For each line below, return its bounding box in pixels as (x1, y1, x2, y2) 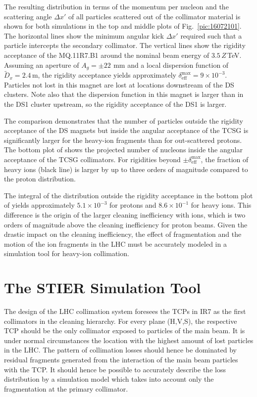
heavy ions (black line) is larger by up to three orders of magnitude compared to (4, 164, 248, 174)
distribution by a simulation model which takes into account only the (4, 374, 214, 384)
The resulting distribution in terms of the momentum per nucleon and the (4, 1, 229, 11)
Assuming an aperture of (4, 59, 79, 70)
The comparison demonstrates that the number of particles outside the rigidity (4, 115, 243, 126)
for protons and (109, 200, 156, 210)
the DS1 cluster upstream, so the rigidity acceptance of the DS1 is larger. (4, 99, 227, 109)
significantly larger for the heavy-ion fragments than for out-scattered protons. (4, 134, 242, 145)
